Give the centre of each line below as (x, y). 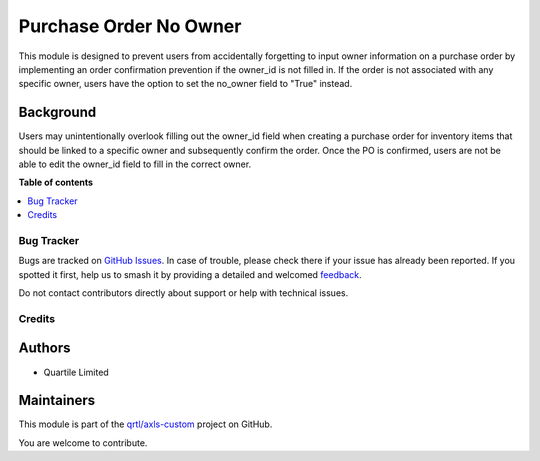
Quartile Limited (76, 372)
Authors (44, 348)
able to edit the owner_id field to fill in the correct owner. (135, 164)
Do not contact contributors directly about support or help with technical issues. (183, 293)
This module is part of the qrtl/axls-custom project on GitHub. (145, 424)
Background (57, 112)
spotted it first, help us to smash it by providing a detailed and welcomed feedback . (190, 274)
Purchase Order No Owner (130, 26)
